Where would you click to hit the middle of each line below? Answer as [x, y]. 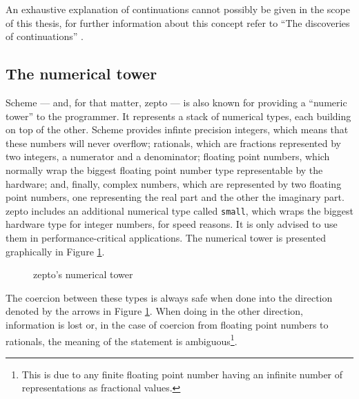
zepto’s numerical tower [83, 274]
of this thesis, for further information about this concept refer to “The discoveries [178, 22]
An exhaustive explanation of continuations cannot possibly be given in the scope [178, 9]
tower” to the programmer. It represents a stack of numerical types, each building [178, 116]
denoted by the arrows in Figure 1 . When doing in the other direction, [155, 311]
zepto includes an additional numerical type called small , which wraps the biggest [179, 210]
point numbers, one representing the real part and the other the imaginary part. [175, 197]
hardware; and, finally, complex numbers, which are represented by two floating [174, 183]
